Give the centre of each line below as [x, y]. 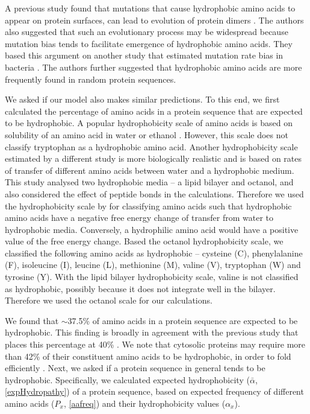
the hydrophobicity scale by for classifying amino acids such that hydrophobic [148, 205]
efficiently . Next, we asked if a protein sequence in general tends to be [135, 368]
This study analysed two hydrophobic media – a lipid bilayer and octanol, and [149, 182]
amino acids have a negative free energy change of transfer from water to [139, 218]
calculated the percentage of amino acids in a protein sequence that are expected [154, 111]
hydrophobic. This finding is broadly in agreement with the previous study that [152, 332]
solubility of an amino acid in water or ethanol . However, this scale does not [147, 134]
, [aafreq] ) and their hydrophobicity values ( [144, 403]
